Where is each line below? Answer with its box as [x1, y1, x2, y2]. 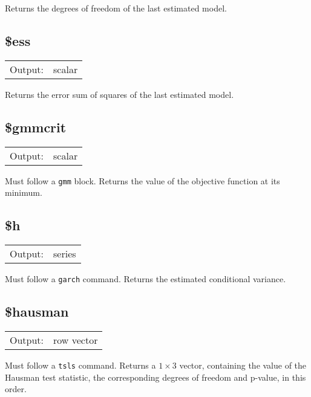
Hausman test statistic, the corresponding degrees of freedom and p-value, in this [5, 370, 306, 383]
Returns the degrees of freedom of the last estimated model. [5, 2, 227, 14]
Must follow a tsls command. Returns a [5, 358, 156, 371]
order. [5, 382, 27, 395]
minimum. [5, 186, 42, 199]
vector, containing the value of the [179, 358, 307, 371]
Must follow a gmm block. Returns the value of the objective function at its [5, 174, 280, 187]
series [53, 247, 76, 261]
